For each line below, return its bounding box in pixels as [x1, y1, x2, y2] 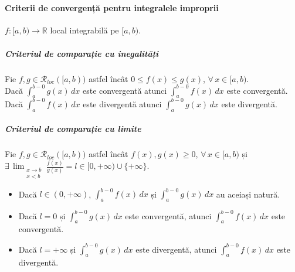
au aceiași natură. [216, 188, 280, 200]
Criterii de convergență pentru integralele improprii [5, 2, 219, 14]
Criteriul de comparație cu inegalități [5, 47, 159, 59]
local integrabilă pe [50, 24, 119, 36]
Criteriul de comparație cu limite [5, 123, 141, 135]
